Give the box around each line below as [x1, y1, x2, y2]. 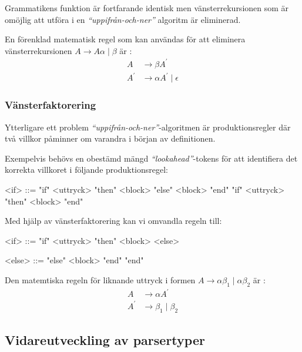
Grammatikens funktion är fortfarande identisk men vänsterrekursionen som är [5, 2, 289, 14]
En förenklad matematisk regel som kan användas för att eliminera [5, 33, 246, 45]
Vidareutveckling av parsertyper [5, 331, 205, 349]
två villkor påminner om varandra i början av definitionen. [5, 132, 216, 145]
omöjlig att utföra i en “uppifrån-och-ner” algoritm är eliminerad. [5, 13, 241, 25]
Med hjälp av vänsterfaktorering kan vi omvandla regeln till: [5, 214, 222, 227]
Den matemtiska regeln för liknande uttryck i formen [5, 274, 196, 286]
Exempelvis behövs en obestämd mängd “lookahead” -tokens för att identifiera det [5, 152, 298, 164]
